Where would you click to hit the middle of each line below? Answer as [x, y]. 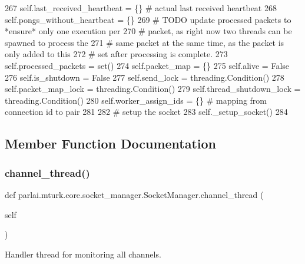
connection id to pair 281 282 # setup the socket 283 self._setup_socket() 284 [146, 112]
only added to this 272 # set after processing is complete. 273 [116, 54]
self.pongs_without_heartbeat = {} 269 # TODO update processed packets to [148, 19]
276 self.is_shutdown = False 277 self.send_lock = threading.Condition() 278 [145, 77]
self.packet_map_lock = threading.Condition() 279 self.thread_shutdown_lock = [153, 89]
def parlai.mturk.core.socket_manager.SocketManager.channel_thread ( [134, 194]
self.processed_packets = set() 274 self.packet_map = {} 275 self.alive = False [147, 65]
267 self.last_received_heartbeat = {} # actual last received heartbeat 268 [141, 8]
